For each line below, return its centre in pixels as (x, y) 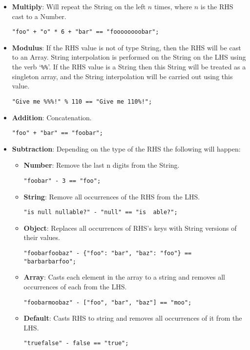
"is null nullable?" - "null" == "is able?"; (101, 212)
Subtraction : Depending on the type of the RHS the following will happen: (126, 148)
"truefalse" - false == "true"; (76, 343)
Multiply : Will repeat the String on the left (79, 6)
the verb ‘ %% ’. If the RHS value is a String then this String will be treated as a (129, 67)
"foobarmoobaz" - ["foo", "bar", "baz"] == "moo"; (108, 302)
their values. (42, 237)
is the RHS (217, 6)
